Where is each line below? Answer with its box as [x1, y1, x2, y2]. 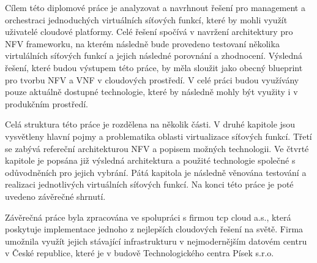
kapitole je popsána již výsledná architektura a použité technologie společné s [5, 154, 296, 167]
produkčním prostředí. [5, 97, 88, 110]
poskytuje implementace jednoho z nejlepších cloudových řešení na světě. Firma [5, 223, 304, 235]
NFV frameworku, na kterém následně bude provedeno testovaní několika [5, 37, 280, 50]
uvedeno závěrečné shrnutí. [5, 189, 106, 202]
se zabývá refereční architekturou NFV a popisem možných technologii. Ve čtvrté [5, 142, 309, 154]
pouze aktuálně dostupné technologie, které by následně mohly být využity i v [5, 85, 298, 98]
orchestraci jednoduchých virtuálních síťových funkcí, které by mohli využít [5, 13, 288, 26]
